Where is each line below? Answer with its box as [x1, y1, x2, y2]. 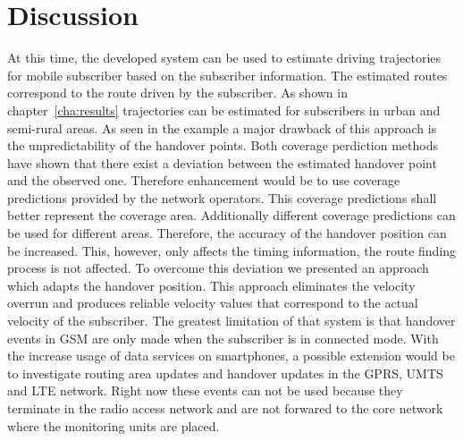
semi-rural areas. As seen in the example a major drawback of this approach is [7, 118, 437, 137]
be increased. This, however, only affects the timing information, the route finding [7, 241, 457, 259]
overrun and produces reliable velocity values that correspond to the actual [7, 293, 418, 312]
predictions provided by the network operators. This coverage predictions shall [7, 188, 437, 207]
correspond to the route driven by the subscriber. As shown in [7, 83, 348, 102]
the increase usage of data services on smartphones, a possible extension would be [7, 346, 455, 365]
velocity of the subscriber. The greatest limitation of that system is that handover [7, 311, 456, 330]
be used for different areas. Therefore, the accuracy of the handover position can [7, 224, 447, 242]
